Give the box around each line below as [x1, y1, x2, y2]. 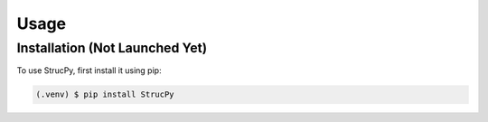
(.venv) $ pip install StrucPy [35, 89, 175, 99]
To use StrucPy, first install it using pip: [16, 65, 162, 76]
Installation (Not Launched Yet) [16, 40, 208, 56]
